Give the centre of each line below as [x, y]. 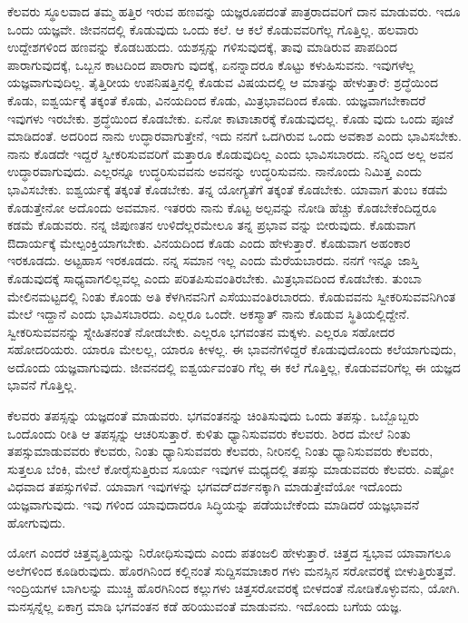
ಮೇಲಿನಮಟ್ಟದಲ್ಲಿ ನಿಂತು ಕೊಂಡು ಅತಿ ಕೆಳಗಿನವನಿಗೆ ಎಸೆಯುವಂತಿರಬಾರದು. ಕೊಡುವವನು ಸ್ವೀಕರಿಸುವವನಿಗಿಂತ [232, 296]
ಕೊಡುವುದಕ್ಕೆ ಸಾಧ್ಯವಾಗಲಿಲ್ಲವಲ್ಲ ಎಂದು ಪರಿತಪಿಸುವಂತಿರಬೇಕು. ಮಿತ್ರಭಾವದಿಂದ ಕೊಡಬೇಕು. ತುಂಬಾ [214, 277]
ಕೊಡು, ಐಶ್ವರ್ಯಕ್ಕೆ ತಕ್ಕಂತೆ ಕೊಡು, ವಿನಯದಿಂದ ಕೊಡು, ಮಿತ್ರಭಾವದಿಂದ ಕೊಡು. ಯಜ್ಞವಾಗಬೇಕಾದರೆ [217, 99]
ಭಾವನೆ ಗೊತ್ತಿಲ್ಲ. [42, 385]
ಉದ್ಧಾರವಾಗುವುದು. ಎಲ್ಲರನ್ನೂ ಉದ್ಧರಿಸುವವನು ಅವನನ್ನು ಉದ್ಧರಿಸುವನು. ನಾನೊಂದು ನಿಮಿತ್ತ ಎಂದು [215, 171]
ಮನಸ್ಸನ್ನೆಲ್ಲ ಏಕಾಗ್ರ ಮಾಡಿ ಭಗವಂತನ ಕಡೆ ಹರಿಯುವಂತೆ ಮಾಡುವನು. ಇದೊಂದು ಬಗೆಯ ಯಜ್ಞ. [205, 606]
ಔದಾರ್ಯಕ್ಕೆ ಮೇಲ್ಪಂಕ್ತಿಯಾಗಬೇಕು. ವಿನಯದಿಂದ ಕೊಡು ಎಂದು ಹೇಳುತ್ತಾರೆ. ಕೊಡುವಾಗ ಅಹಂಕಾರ [209, 242]
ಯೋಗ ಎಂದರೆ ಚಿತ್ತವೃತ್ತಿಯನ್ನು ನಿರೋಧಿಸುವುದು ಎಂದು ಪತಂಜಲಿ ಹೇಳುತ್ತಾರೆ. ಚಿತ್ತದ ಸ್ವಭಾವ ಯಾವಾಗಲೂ [229, 553]
